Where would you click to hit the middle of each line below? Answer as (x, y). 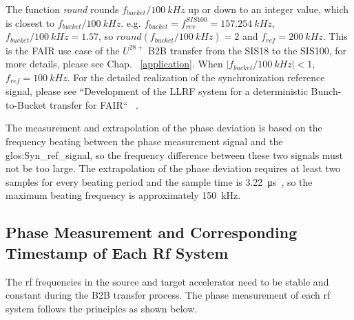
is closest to (30, 22)
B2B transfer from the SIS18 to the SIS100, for (248, 50)
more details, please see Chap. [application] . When (114, 64)
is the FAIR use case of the (63, 50)
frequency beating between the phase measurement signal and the (144, 141)
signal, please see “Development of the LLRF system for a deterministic (157, 91)
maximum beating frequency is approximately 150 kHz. (123, 195)
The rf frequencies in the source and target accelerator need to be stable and (167, 281)
